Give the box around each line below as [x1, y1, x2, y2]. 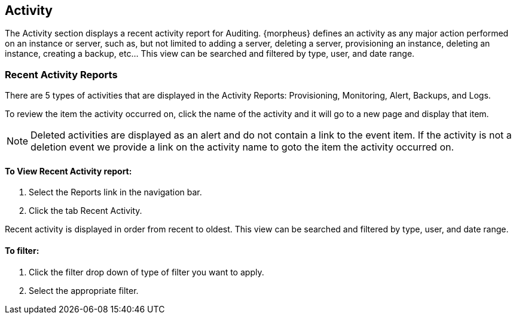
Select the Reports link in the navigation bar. [29, 187, 202, 198]
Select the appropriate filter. [29, 285, 139, 296]
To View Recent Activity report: [5, 165, 132, 176]
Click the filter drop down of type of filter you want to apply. [29, 266, 264, 277]
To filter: [5, 246, 39, 256]
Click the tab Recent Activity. [29, 205, 142, 216]
